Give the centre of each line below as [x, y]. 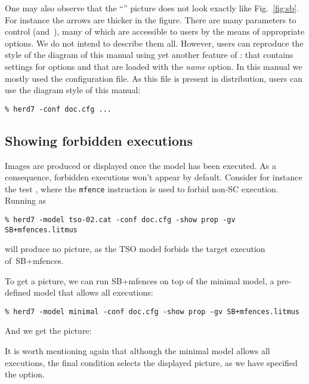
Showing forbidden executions [99, 140]
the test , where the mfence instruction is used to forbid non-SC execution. [142, 188]
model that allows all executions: [93, 292]
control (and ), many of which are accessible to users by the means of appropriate [155, 31]
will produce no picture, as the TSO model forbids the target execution [135, 249]
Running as [26, 200]
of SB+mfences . [34, 260]
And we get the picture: [48, 331]
